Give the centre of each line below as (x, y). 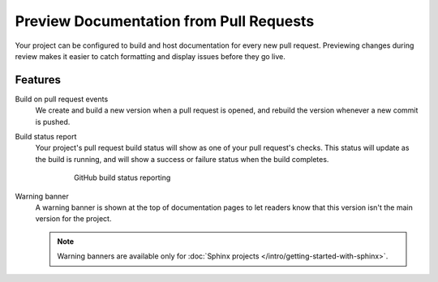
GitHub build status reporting (122, 177)
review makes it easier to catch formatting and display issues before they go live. (150, 56)
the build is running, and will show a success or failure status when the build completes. (182, 159)
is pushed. (53, 122)
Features (38, 80)
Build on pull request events (62, 99)
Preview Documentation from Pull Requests (165, 21)
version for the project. (73, 219)
